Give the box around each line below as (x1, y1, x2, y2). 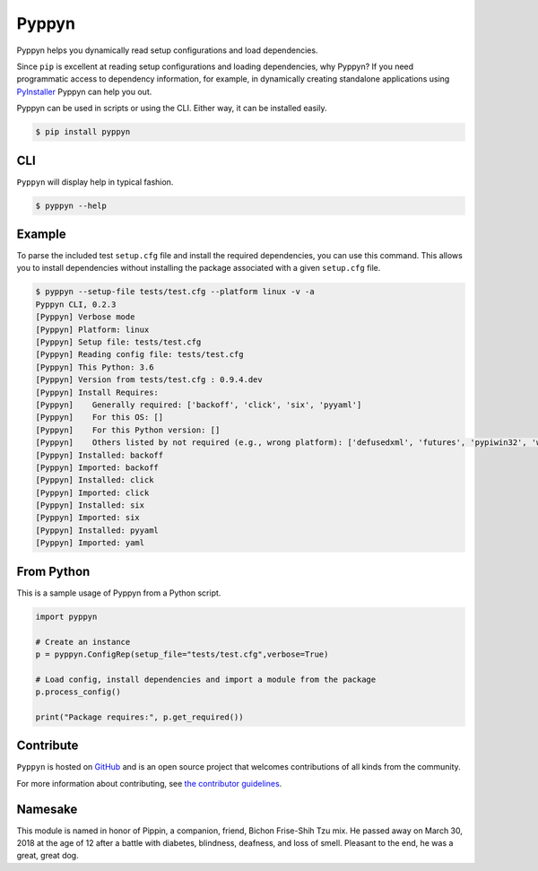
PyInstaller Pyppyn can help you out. (16, 86, 152, 97)
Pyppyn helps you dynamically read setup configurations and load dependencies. (16, 45, 318, 56)
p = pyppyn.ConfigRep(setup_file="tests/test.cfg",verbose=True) (35, 649, 329, 659)
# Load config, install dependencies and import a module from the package (35, 674, 377, 684)
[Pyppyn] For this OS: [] (35, 413, 164, 422)
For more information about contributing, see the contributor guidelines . (16, 778, 282, 788)
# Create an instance (35, 637, 131, 647)
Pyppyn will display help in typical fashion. (16, 176, 174, 187)
